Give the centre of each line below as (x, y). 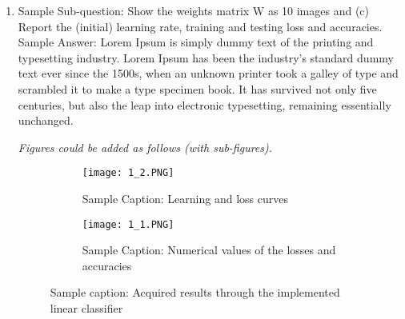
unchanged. (46, 120)
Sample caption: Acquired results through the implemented (195, 292)
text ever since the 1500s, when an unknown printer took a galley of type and (208, 73)
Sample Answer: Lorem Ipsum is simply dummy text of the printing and (196, 42)
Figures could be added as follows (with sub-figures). (145, 147)
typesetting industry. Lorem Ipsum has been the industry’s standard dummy (206, 57)
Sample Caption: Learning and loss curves (185, 198)
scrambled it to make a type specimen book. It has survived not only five (197, 88)
